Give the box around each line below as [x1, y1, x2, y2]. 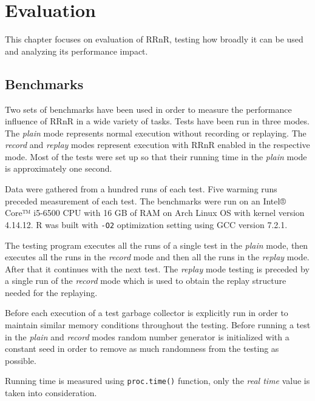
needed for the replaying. [5, 286, 98, 298]
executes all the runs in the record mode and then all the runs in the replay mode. [5, 251, 310, 263]
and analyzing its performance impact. [5, 44, 148, 57]
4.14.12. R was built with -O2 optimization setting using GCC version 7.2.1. [5, 218, 288, 231]
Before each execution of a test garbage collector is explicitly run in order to [5, 306, 288, 319]
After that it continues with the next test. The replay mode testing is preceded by [5, 262, 310, 275]
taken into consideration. [5, 386, 97, 399]
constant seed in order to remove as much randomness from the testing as [5, 342, 279, 355]
